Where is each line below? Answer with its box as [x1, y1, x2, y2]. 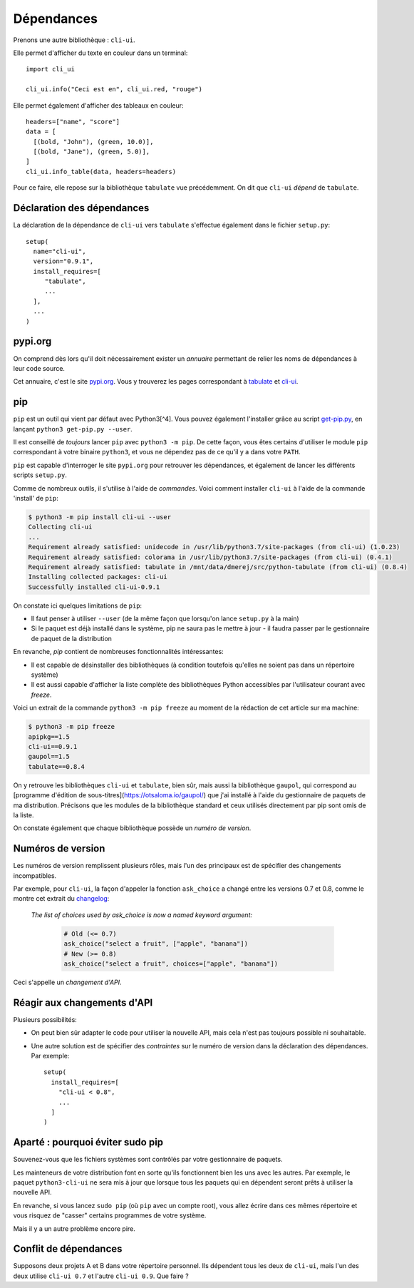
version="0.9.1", [33, 257, 94, 265]
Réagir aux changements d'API [13, 996, 153, 1008]
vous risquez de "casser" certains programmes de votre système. [13, 1211, 207, 1220]
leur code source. [13, 364, 66, 372]
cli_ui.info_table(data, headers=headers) [26, 168, 177, 175]
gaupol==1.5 [28, 752, 71, 761]
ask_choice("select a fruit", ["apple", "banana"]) [63, 940, 249, 948]
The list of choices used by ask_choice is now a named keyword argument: [31, 910, 253, 919]
